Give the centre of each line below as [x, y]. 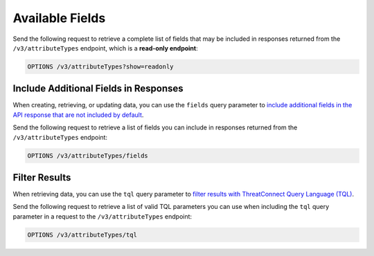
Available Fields [59, 18]
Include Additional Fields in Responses [98, 89]
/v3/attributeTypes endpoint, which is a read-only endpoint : [105, 48]
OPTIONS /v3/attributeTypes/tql [82, 235]
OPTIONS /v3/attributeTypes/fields [88, 155]
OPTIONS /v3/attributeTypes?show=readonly [100, 66]
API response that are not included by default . [78, 115]
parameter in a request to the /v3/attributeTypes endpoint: [103, 216]
